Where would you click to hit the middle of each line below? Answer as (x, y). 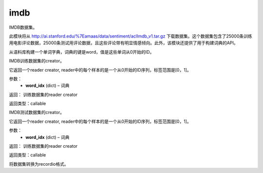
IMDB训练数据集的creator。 (37, 61)
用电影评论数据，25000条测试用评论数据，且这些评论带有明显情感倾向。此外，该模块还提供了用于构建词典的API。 (123, 43)
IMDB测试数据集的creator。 (37, 113)
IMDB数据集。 (23, 27)
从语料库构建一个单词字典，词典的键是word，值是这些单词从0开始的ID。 (82, 52)
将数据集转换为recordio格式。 (39, 164)
